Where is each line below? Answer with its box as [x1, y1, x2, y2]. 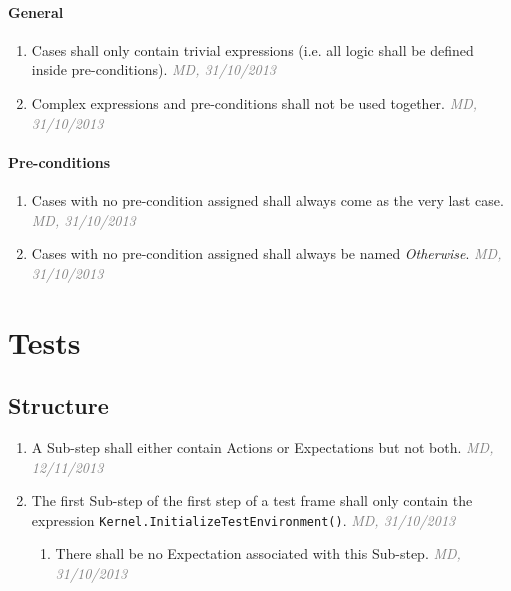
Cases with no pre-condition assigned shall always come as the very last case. [31, 189, 504, 210]
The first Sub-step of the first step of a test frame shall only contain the [31, 490, 473, 511]
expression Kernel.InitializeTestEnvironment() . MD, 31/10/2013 [31, 509, 456, 530]
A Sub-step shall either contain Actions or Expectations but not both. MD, [31, 436, 494, 457]
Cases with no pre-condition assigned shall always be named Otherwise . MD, [31, 243, 502, 264]
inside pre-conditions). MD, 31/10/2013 [31, 59, 276, 80]
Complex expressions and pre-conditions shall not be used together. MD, [31, 92, 478, 113]
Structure [8, 390, 109, 421]
